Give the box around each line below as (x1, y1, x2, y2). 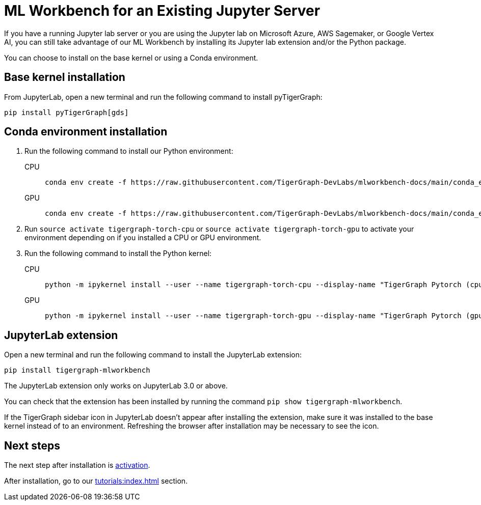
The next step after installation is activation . (4, 461, 150, 470)
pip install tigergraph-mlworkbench (4, 366, 150, 375)
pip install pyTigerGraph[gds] (4, 108, 129, 117)
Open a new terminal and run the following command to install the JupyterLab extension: (4, 350, 302, 359)
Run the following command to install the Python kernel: (24, 249, 212, 258)
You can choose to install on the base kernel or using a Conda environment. (4, 53, 258, 62)
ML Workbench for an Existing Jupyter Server (4, 2, 320, 19)
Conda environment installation (4, 125, 168, 138)
